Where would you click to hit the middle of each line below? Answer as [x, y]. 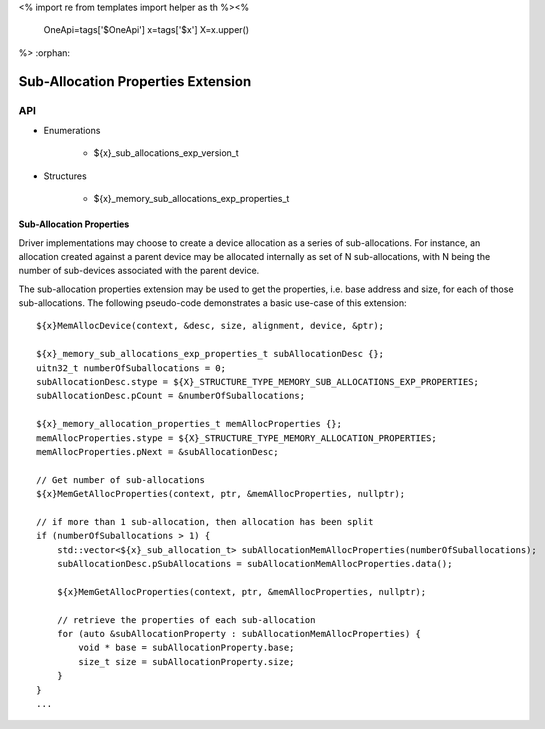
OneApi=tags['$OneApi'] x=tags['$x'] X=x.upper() [146, 30]
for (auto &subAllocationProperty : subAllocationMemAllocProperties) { [239, 634]
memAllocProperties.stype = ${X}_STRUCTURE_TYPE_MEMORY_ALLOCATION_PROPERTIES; [236, 438]
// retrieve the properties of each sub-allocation [186, 619]
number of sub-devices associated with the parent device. [139, 271]
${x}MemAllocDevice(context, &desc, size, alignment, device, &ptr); [210, 326]
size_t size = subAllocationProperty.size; [186, 661]
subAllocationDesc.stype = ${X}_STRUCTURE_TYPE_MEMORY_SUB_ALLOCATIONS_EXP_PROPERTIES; [258, 382]
